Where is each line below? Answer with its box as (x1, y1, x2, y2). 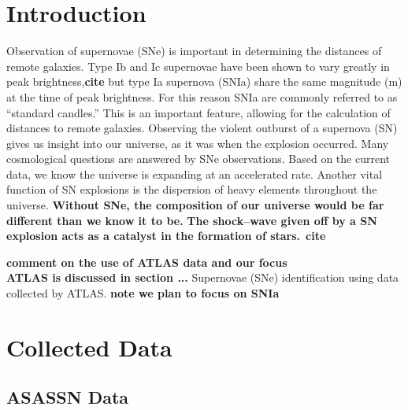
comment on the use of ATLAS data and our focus (6, 253, 287, 270)
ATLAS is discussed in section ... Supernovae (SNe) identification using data (6, 269, 399, 286)
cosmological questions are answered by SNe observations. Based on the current (6, 150, 390, 167)
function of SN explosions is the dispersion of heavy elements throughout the (6, 181, 377, 198)
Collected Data (6, 331, 172, 363)
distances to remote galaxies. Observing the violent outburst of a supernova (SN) (6, 120, 398, 136)
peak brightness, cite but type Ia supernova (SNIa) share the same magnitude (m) (6, 73, 402, 90)
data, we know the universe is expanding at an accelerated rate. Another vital (6, 165, 383, 182)
